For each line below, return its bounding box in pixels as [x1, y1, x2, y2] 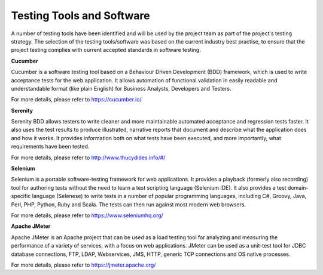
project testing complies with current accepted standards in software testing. [11, 47, 202, 54]
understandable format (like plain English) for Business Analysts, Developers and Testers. [11, 85, 231, 92]
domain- [287, 184, 309, 191]
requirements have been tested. [11, 143, 90, 150]
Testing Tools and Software [11, 9, 150, 22]
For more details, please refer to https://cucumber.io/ [11, 96, 142, 103]
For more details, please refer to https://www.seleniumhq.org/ [11, 212, 164, 219]
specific [11, 193, 31, 200]
